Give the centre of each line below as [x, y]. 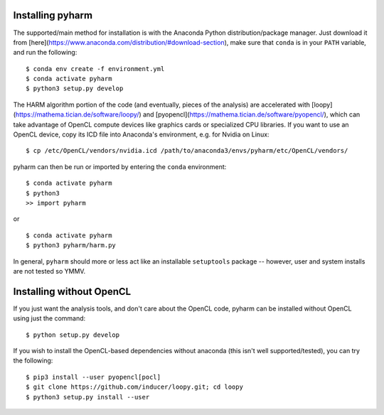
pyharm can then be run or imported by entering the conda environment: [120, 166]
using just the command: [49, 318]
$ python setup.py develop [73, 335]
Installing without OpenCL [72, 291]
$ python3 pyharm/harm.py [71, 246]
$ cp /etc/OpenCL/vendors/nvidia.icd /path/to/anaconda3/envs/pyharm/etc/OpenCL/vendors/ [187, 151]
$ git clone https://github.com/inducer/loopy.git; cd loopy [134, 387]
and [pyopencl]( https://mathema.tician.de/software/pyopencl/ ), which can [251, 114]
